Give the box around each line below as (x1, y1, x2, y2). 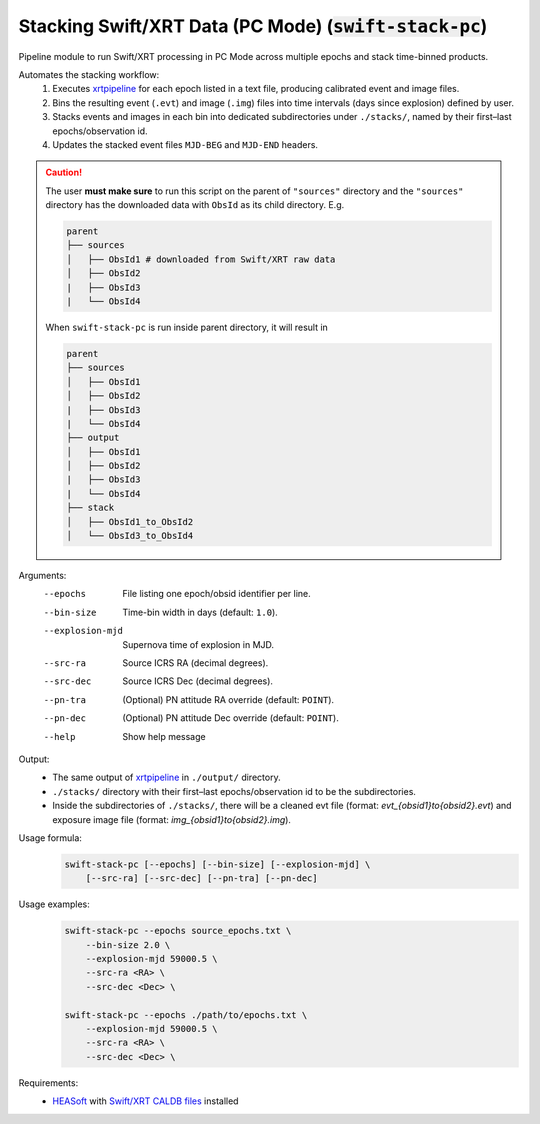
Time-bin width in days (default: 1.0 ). (122, 606, 279, 618)
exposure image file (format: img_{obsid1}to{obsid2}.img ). (52, 813, 292, 825)
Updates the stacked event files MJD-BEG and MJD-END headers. (52, 138, 319, 150)
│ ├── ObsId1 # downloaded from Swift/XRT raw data (66, 253, 336, 265)
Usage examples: (18, 898, 90, 910)
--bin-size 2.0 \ (85, 939, 171, 950)
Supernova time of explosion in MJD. (122, 638, 275, 650)
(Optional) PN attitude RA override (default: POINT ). (122, 693, 335, 705)
